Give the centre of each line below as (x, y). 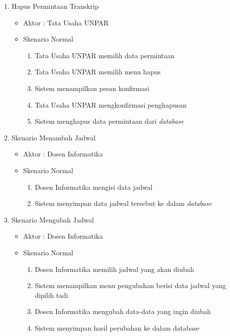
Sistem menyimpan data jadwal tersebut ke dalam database (123, 203)
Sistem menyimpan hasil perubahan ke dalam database (117, 327)
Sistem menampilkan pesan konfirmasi (92, 88)
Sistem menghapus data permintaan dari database (109, 121)
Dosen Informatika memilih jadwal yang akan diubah (115, 269)
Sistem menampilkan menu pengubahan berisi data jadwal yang (130, 285)
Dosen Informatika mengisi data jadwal (94, 187)
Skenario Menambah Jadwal (53, 137)
